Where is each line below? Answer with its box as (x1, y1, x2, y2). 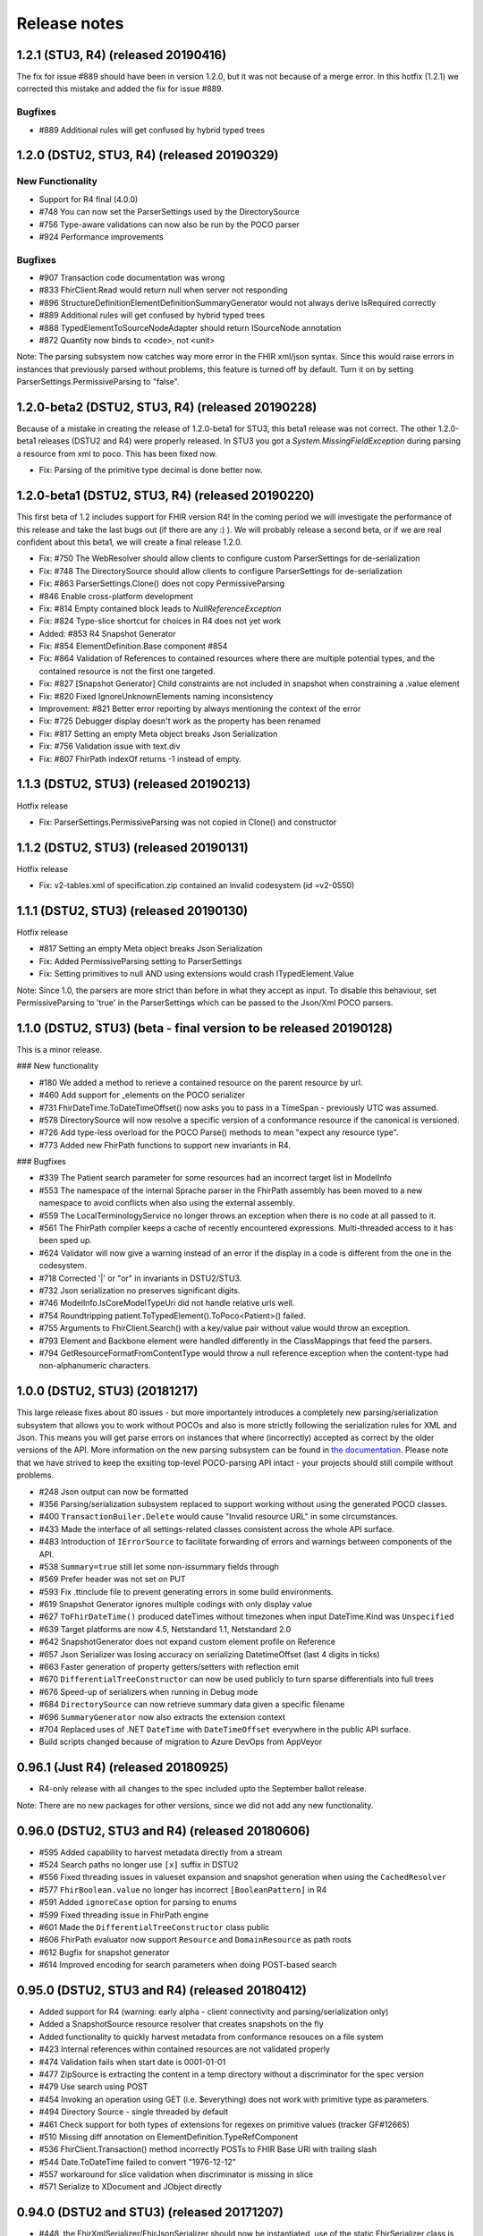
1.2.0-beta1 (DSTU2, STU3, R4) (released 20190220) (16, 488, 315, 504)
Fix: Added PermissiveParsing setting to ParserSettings (38, 955, 243, 966)
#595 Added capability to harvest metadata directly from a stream (38, 1847, 283, 1858)
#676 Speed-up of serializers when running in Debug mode (38, 1686, 258, 1697)
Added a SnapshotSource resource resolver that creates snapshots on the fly (38, 2019, 324, 2029)
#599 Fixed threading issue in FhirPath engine (38, 1910, 209, 1920)
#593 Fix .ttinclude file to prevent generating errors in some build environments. (38, 1586, 335, 1597)
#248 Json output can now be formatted (38, 1486, 189, 1497)
